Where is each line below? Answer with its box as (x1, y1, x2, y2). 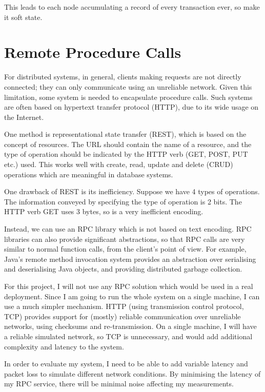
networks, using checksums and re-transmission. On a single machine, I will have (4, 321, 257, 332)
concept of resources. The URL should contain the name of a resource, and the (4, 138, 252, 149)
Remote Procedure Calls (4, 42, 181, 63)
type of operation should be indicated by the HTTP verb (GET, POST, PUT (4, 149, 248, 159)
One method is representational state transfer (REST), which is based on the (4, 129, 247, 139)
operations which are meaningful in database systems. (4, 169, 173, 179)
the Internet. (4, 111, 44, 122)
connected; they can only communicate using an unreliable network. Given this (4, 81, 252, 92)
